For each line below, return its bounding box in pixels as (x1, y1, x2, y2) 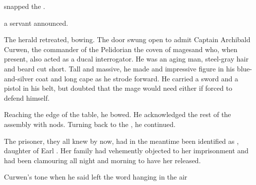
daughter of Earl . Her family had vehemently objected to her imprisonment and (4, 145, 249, 156)
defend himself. (4, 92, 50, 103)
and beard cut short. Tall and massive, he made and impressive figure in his (4, 63, 235, 73)
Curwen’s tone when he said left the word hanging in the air (4, 172, 188, 182)
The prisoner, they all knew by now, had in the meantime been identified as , (4, 135, 239, 146)
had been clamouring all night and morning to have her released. (4, 155, 201, 165)
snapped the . (4, 1, 45, 11)
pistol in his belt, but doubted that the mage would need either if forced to (4, 83, 232, 93)
